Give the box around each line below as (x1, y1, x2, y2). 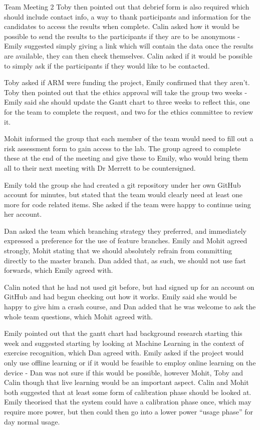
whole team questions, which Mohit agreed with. (4, 311, 153, 321)
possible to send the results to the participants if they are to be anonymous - (4, 31, 240, 41)
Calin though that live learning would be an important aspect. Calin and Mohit (4, 377, 249, 387)
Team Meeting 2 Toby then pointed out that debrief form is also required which (4, 2, 249, 12)
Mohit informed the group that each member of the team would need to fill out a (4, 133, 253, 144)
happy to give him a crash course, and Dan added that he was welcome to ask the (4, 301, 256, 312)
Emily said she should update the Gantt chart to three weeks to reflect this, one (4, 97, 250, 107)
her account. (4, 209, 42, 219)
